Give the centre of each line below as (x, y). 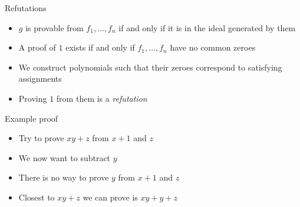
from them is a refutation (102, 98)
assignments (40, 79)
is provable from (55, 27)
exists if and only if (100, 47)
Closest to (37, 197)
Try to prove (41, 138)
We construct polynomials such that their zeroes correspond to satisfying (150, 67)
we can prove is (110, 197)
